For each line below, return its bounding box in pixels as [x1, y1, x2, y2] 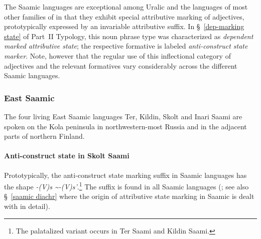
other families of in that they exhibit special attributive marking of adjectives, [4, 11, 244, 22]
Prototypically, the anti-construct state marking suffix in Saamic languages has [4, 169, 247, 180]
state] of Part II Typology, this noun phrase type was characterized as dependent [4, 31, 253, 41]
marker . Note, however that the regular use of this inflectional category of [4, 50, 231, 61]
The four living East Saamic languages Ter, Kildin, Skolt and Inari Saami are [4, 111, 242, 121]
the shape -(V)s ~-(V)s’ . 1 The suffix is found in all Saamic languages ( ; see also [4, 180, 249, 191]
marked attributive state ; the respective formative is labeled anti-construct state [4, 41, 248, 51]
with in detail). [4, 200, 50, 211]
